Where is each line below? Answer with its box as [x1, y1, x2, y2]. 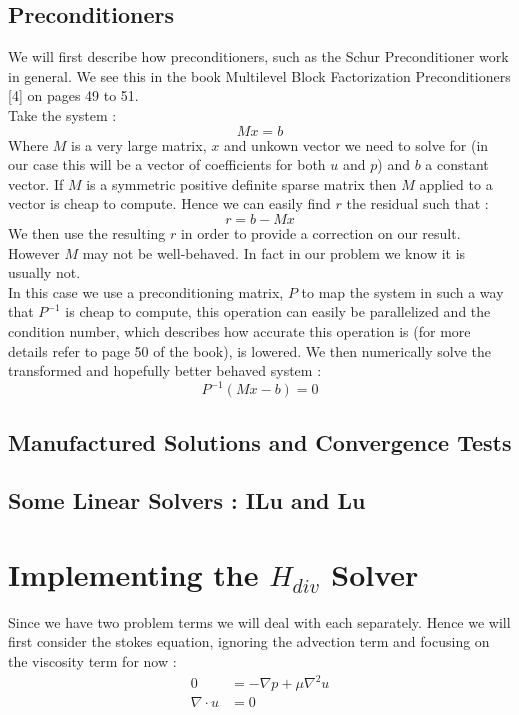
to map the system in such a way [301, 281, 504, 302]
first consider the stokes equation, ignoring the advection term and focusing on [8, 631, 490, 652]
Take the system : [8, 104, 117, 125]
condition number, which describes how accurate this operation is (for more [8, 320, 471, 341]
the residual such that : [346, 193, 489, 214]
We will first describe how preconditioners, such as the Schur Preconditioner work [8, 46, 509, 67]
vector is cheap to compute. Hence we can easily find [8, 193, 331, 214]
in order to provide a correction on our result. [180, 222, 461, 243]
